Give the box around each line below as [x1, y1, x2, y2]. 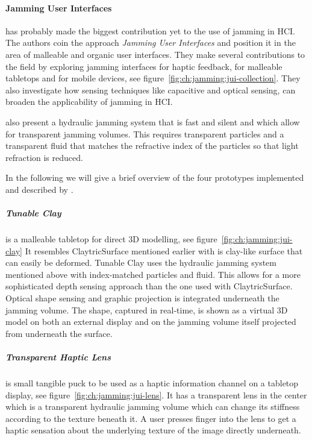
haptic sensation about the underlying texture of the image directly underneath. [5, 424, 301, 436]
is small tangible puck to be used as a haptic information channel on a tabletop [5, 376, 299, 389]
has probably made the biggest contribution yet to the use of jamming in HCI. [5, 24, 295, 37]
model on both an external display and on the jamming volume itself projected [5, 315, 296, 328]
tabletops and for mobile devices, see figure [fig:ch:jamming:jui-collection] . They [5, 72, 301, 84]
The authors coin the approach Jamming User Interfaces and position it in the [5, 36, 296, 49]
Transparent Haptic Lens [5, 351, 111, 363]
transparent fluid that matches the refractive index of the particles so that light [5, 139, 299, 152]
